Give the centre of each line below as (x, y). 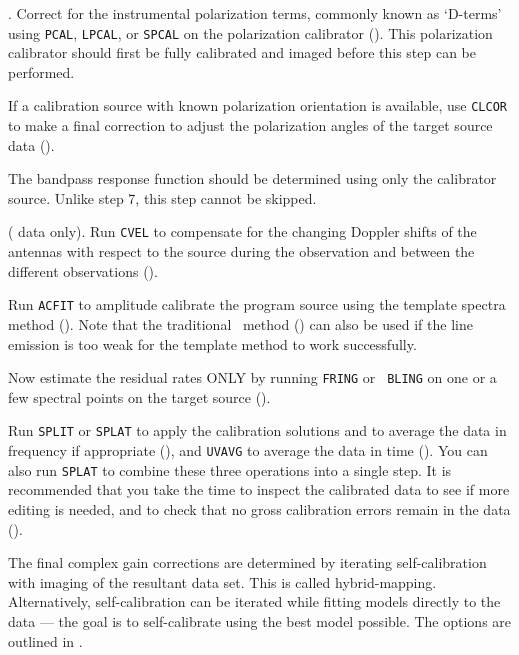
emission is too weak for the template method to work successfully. (212, 343)
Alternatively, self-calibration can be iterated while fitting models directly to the (254, 601)
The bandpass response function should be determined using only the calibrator (252, 178)
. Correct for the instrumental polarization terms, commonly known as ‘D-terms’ (255, 13)
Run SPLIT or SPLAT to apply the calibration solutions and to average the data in (257, 430)
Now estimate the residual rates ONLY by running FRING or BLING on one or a (252, 377)
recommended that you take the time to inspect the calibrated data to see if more (259, 489)
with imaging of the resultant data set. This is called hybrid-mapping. (222, 581)
